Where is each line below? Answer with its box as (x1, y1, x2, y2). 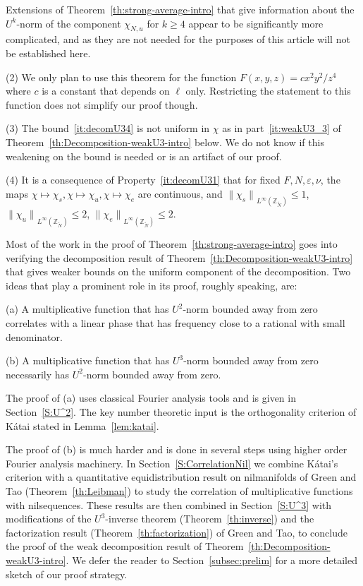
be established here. (6, 45, 91, 60)
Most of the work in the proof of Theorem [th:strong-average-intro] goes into (6, 237, 338, 251)
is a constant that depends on (42, 83, 170, 98)
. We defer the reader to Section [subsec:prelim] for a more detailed (66, 552, 358, 567)
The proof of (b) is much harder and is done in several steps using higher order (6, 442, 347, 457)
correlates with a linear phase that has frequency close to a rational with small (6, 316, 345, 330)
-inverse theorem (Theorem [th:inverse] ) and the (105, 511, 314, 526)
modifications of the (6, 511, 92, 526)
